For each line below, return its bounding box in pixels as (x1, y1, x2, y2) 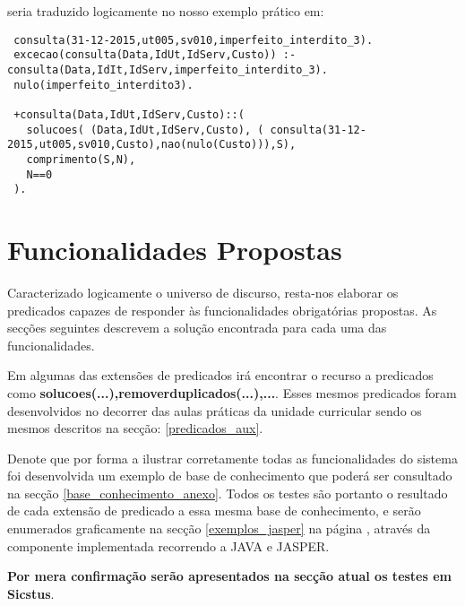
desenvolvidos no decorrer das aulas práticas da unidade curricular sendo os (7, 401, 422, 420)
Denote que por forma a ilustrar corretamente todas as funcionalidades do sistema (7, 448, 458, 467)
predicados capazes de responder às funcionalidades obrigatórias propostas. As (7, 300, 437, 319)
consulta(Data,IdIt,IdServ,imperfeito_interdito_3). (7, 63, 328, 76)
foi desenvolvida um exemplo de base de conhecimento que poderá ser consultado (7, 466, 452, 485)
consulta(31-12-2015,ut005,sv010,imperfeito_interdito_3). (13, 33, 374, 47)
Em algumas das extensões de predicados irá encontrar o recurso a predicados (7, 366, 434, 385)
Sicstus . (7, 584, 55, 602)
